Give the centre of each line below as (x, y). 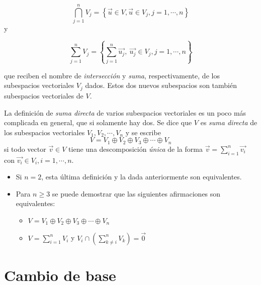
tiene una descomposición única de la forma (136, 149)
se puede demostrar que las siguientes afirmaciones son (136, 193)
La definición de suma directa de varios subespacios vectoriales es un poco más (125, 112)
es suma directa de (229, 122)
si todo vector (25, 149)
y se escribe (143, 132)
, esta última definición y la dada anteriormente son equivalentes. (142, 177)
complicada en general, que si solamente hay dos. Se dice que (98, 122)
